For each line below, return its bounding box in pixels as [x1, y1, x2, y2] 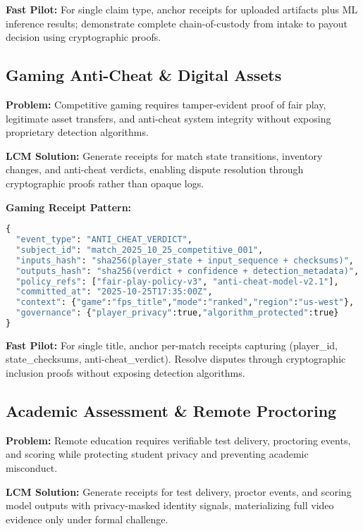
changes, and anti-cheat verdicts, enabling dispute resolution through [6, 162, 304, 177]
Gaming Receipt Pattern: [6, 199, 132, 214]
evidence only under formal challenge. [6, 511, 168, 526]
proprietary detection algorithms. [6, 125, 149, 139]
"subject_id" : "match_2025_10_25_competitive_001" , [16, 244, 264, 255]
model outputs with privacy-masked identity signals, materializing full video [6, 498, 334, 513]
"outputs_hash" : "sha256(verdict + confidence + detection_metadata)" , [16, 265, 359, 276]
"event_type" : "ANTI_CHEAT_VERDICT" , [16, 235, 192, 245]
